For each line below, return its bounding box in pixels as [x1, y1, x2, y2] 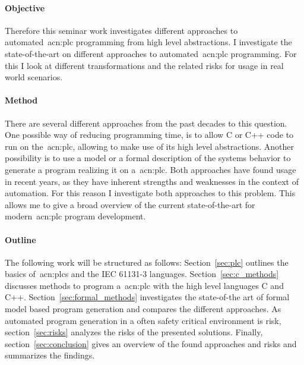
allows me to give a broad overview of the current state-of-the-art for [5, 198, 255, 210]
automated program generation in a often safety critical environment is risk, [5, 314, 281, 326]
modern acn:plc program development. [5, 210, 146, 222]
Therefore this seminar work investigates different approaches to [5, 24, 238, 36]
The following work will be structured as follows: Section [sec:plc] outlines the [5, 256, 289, 268]
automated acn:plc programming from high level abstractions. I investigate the [5, 36, 292, 48]
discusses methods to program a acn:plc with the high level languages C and [5, 279, 284, 291]
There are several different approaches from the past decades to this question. [5, 117, 287, 129]
